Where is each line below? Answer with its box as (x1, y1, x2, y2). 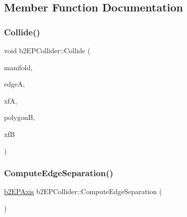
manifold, (4, 62, 33, 72)
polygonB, (4, 112, 35, 122)
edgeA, (4, 79, 25, 89)
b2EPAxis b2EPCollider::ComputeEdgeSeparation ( (4, 186, 162, 197)
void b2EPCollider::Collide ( (4, 45, 91, 55)
